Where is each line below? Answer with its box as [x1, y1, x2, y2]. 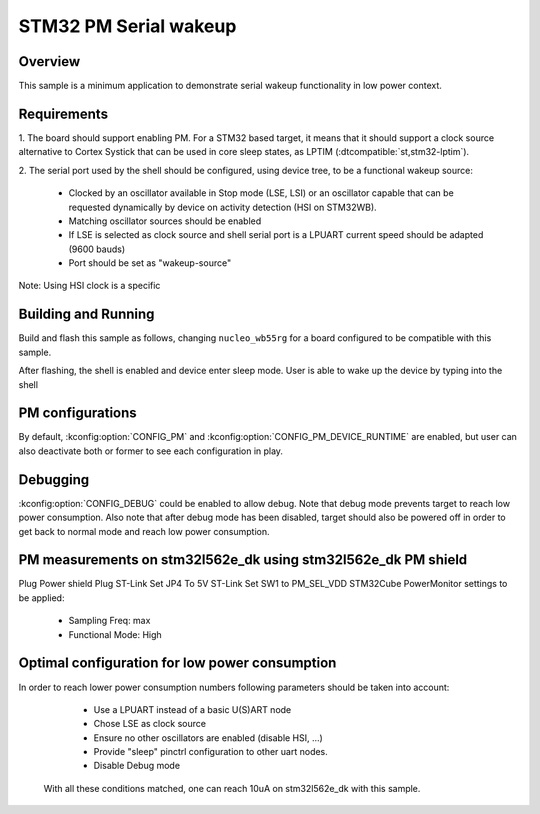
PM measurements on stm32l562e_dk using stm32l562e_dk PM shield [18, 551, 468, 569]
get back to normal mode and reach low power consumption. [18, 525, 270, 537]
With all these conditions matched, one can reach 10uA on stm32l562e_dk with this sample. [43, 782, 421, 794]
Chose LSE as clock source [93, 718, 207, 730]
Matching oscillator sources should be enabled [68, 215, 262, 227]
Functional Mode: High [68, 628, 162, 640]
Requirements [18, 105, 109, 122]
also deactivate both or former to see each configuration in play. [18, 445, 284, 457]
